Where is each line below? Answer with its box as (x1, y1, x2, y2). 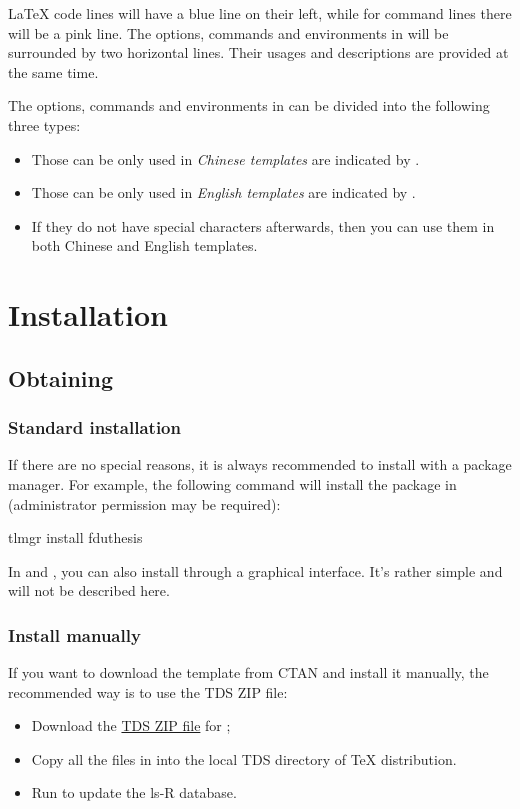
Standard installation (8, 415, 181, 440)
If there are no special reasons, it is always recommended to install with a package (8, 454, 512, 475)
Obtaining (8, 362, 113, 393)
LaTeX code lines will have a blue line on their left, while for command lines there (8, 3, 512, 23)
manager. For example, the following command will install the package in (8, 473, 457, 494)
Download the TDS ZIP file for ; (31, 715, 231, 736)
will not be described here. (8, 580, 170, 601)
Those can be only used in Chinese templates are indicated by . (31, 148, 420, 169)
